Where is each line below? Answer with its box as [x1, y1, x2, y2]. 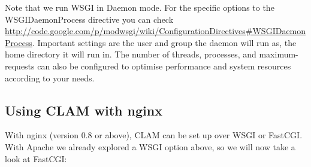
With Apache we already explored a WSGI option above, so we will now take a [5, 140, 295, 153]
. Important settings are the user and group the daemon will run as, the [32, 36, 297, 48]
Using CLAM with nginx [5, 101, 162, 119]
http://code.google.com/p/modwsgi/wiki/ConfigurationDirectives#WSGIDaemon [5, 25, 306, 37]
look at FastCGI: [5, 152, 67, 165]
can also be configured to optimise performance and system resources [37, 59, 291, 72]
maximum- [259, 48, 298, 60]
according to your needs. [5, 71, 95, 84]
